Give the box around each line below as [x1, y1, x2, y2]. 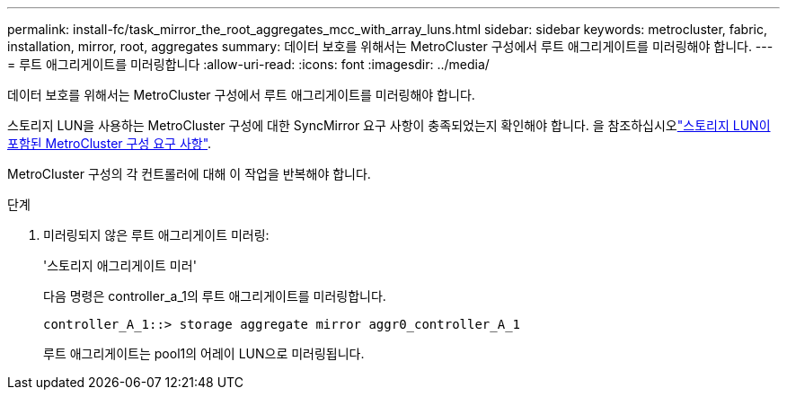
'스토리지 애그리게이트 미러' [43, 258, 197, 273]
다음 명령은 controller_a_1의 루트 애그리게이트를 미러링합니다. [43, 288, 386, 304]
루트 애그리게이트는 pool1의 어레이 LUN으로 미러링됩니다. [43, 346, 365, 361]
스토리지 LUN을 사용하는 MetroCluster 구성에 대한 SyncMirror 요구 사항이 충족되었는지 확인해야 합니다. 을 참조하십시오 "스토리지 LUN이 [7, 118, 771, 133]
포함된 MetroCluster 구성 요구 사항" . [7, 136, 212, 151]
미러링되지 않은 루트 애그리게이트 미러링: [43, 227, 270, 243]
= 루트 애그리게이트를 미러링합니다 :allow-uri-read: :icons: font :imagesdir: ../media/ [7, 57, 490, 72]
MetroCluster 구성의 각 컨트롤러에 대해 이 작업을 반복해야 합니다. [7, 166, 371, 181]
